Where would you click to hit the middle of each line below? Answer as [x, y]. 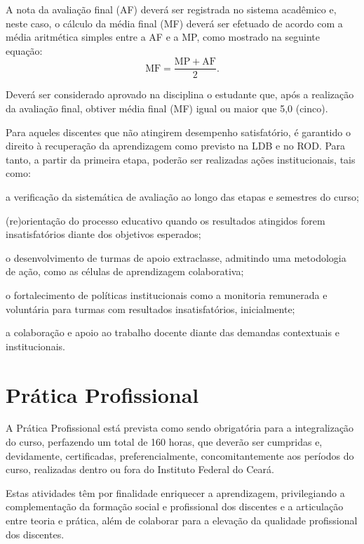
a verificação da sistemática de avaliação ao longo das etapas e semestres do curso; [182, 197]
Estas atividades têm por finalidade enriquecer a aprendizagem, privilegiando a [175, 492]
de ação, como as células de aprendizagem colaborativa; [125, 271]
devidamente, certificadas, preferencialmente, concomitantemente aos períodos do [180, 455]
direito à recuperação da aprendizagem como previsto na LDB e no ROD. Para [176, 146]
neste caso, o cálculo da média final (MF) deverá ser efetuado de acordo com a [174, 23]
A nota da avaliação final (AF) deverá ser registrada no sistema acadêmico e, [171, 9]
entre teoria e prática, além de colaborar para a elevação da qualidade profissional [182, 520]
